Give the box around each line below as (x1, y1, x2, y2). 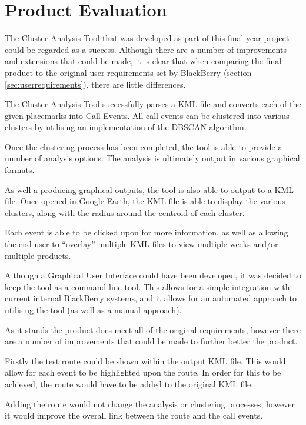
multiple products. (5, 249, 71, 261)
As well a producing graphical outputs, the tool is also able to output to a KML (5, 183, 294, 195)
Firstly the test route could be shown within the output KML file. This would (5, 354, 286, 367)
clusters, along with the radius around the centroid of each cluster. (5, 206, 245, 218)
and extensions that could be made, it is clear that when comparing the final (5, 55, 282, 67)
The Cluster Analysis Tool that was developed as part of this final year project (5, 32, 290, 44)
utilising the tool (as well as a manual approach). (5, 304, 182, 316)
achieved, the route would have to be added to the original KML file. (5, 377, 254, 390)
